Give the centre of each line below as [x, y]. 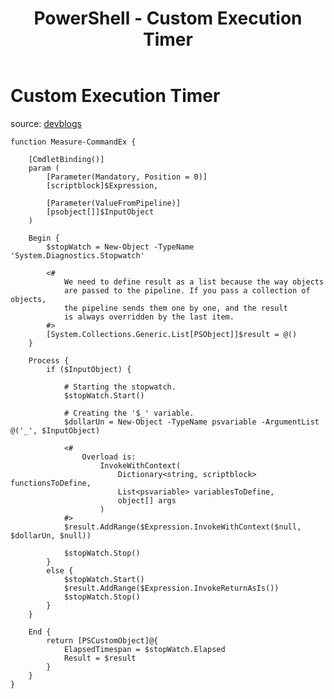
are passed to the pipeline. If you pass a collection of [187, 290]
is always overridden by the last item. [149, 317]
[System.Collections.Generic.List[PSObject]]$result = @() [172, 334]
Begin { [44, 238]
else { [60, 570]
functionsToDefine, [51, 483]
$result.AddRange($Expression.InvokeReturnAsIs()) [171, 588]
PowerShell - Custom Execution [168, 18]
